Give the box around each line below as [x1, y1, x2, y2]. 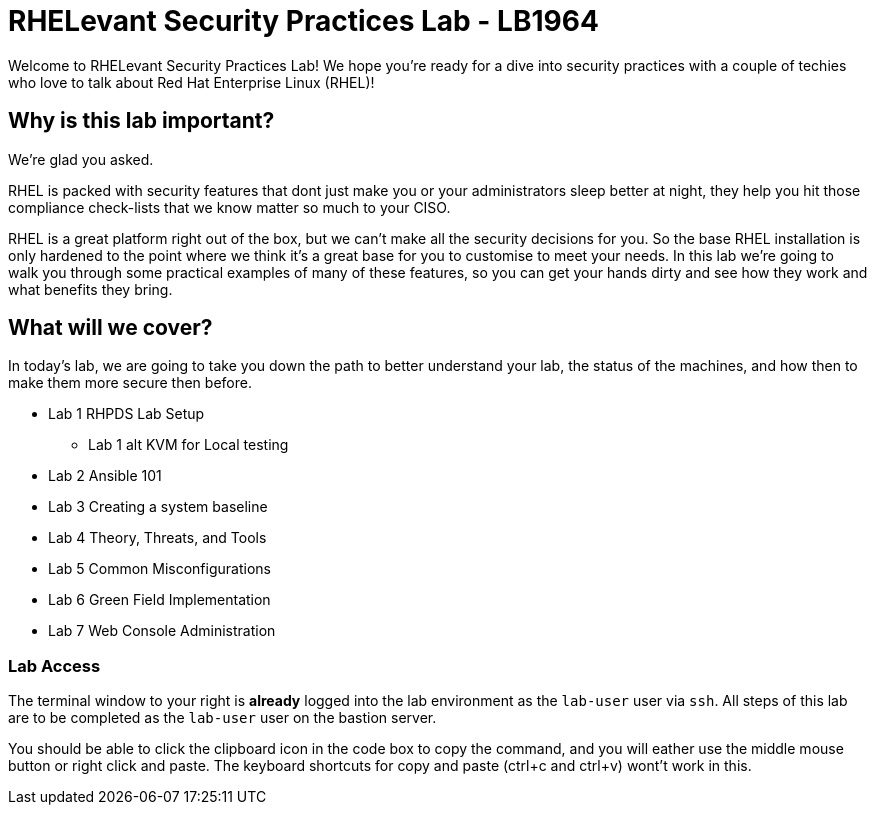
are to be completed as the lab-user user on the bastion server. [8, 709, 437, 727]
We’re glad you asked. [8, 150, 154, 168]
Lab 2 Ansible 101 [48, 467, 162, 485]
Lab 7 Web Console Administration [48, 622, 276, 640]
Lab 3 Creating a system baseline [48, 498, 268, 516]
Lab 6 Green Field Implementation [48, 591, 271, 609]
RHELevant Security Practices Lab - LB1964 [8, 4, 599, 38]
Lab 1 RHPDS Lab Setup [48, 405, 205, 423]
